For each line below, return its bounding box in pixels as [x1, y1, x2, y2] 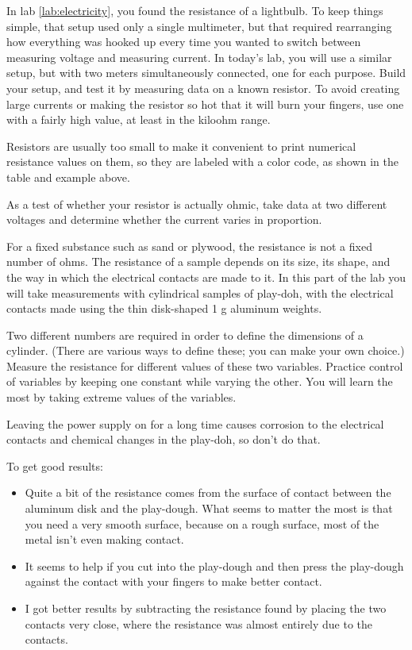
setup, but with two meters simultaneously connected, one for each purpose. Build [6, 64, 406, 81]
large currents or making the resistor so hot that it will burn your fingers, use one [6, 95, 404, 112]
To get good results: [6, 457, 103, 474]
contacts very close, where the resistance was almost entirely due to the [25, 615, 373, 632]
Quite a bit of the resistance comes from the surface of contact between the [25, 484, 391, 501]
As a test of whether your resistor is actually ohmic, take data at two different [6, 195, 387, 212]
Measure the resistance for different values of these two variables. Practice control [6, 357, 403, 374]
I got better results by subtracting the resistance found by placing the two [25, 600, 387, 616]
